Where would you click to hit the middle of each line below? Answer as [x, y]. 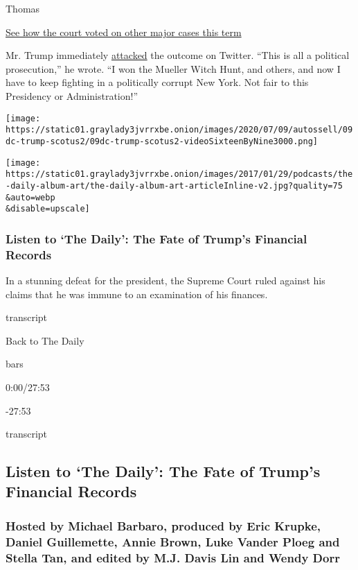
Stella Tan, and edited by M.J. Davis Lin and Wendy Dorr [173, 557]
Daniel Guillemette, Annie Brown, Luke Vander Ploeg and [173, 541]
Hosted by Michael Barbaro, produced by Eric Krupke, [163, 525]
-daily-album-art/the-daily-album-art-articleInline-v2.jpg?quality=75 [174, 185]
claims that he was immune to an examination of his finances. [137, 294]
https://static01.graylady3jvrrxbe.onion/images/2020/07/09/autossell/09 [179, 130]
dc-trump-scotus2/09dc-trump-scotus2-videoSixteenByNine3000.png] [162, 141]
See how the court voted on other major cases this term [124, 32]
